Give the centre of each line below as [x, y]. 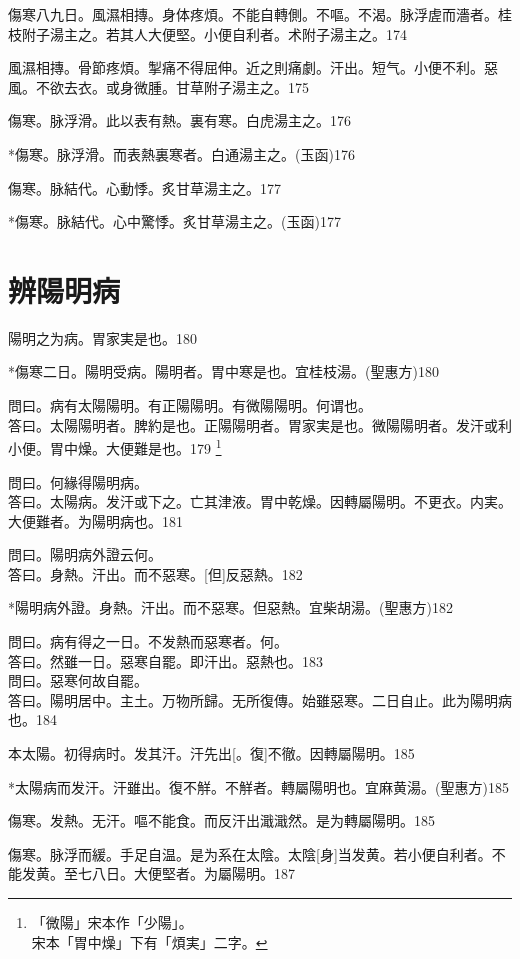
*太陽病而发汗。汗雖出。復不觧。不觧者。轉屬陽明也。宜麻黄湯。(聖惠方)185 [258, 786]
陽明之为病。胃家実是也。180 [102, 337]
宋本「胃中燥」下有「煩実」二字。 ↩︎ [149, 941]
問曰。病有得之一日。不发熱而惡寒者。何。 [148, 641]
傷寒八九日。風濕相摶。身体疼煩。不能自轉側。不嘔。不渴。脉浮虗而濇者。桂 [260, 14]
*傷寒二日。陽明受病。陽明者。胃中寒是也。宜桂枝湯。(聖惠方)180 [223, 371]
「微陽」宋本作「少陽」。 [112, 922]
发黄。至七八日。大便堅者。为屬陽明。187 [158, 873]
